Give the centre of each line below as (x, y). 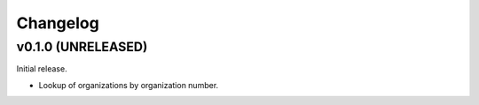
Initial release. (42, 69)
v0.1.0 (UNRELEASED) (82, 47)
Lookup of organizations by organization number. (129, 85)
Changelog (58, 23)
